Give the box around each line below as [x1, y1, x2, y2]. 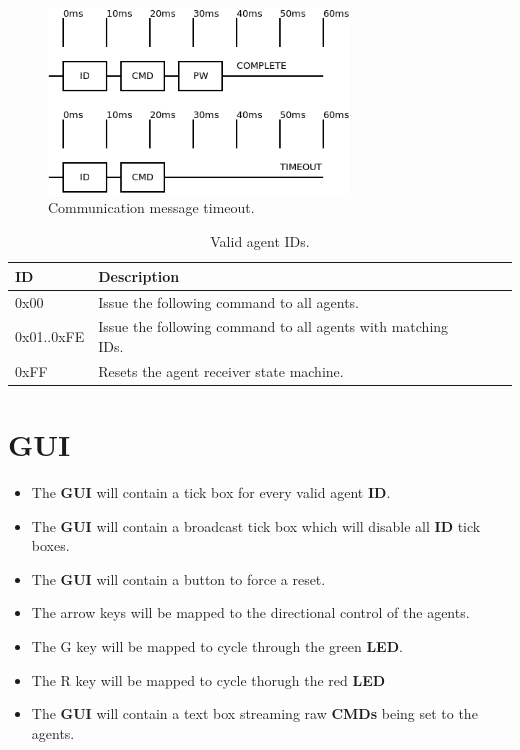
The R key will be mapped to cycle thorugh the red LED [31, 669, 386, 690]
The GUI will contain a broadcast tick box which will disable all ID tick [31, 515, 481, 536]
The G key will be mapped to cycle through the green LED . [31, 635, 403, 656]
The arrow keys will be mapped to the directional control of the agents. [31, 602, 470, 623]
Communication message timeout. [48, 197, 255, 218]
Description [98, 265, 180, 286]
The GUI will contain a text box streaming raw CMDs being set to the [31, 703, 478, 724]
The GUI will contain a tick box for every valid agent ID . [31, 482, 391, 503]
